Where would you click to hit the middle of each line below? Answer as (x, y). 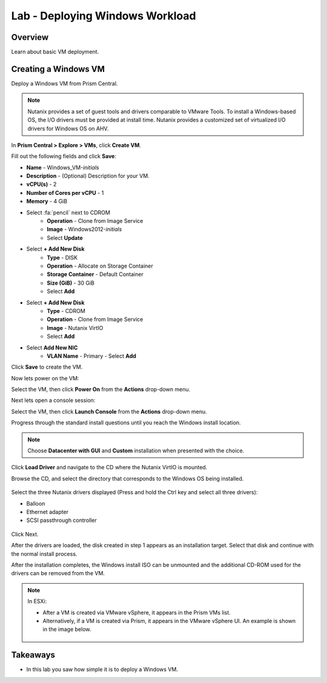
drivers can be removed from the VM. (58, 573)
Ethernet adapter (48, 512)
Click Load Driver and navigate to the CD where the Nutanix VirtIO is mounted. (109, 467)
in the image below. (67, 629)
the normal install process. (44, 553)
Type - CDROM (66, 311)
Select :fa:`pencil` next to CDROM (68, 213)
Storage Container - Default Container (95, 274)
